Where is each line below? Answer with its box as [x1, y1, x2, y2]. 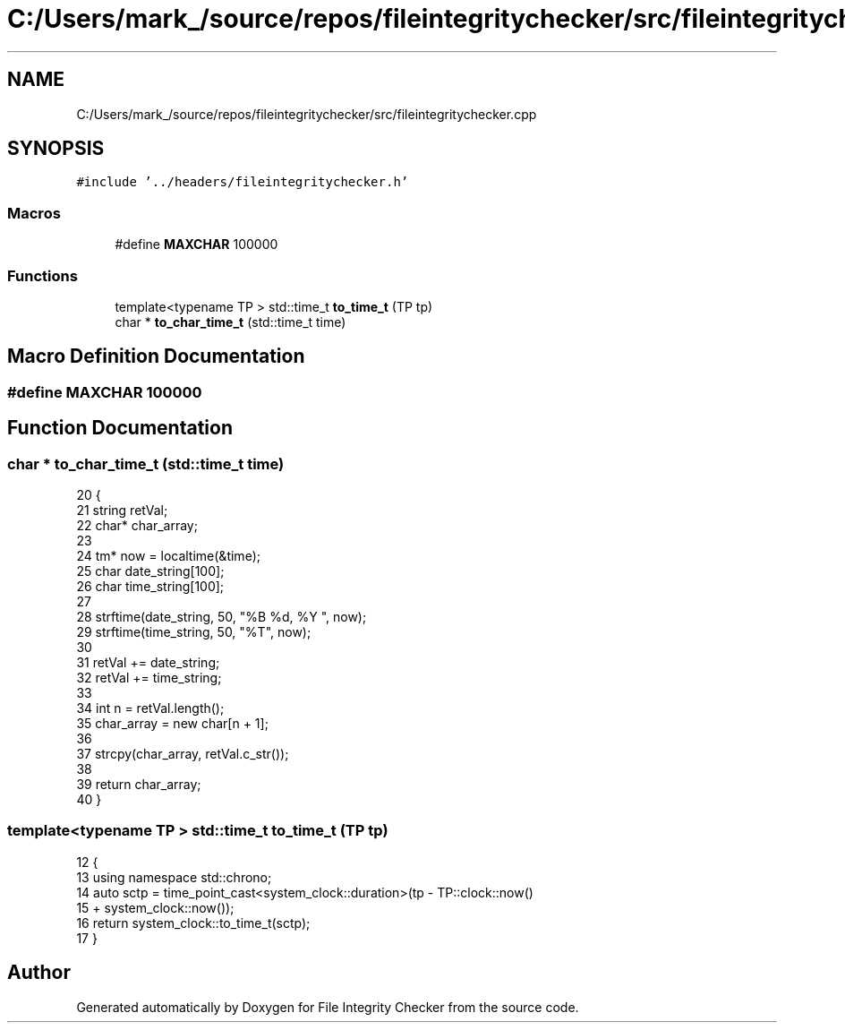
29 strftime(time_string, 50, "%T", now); [76, 624, 312, 639]
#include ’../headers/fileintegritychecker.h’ [76, 175, 409, 190]
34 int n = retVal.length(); [76, 700, 225, 716]
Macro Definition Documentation [7, 345, 305, 368]
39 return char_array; [76, 777, 201, 792]
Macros [7, 203, 61, 222]
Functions [7, 266, 78, 285]
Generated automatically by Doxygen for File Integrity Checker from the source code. [76, 999, 579, 1015]
